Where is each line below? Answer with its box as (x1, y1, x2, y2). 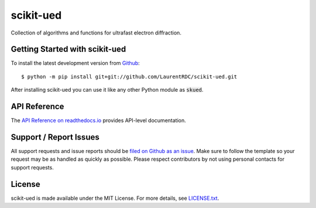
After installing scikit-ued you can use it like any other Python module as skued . (11, 86, 204, 93)
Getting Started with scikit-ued (11, 44, 126, 54)
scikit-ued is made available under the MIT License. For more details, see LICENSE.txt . (11, 195, 219, 202)
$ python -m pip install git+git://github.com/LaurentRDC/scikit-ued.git (21, 73, 238, 80)
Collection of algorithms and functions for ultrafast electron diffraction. (11, 29, 181, 36)
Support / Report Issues (11, 132, 99, 142)
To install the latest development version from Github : (11, 60, 140, 67)
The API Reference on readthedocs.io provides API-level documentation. (11, 117, 187, 124)
